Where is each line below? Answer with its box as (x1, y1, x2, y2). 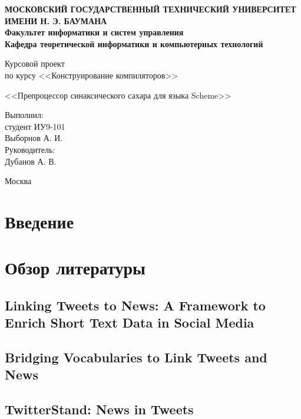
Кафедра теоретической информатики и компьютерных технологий (5, 37, 263, 50)
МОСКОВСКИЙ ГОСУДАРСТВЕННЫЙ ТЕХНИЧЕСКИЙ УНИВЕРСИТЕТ (5, 3, 296, 15)
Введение (5, 209, 74, 233)
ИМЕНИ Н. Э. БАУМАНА (5, 14, 107, 27)
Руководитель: (5, 143, 55, 155)
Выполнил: (5, 109, 44, 121)
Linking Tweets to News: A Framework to (5, 296, 266, 314)
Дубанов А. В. (5, 155, 57, 167)
